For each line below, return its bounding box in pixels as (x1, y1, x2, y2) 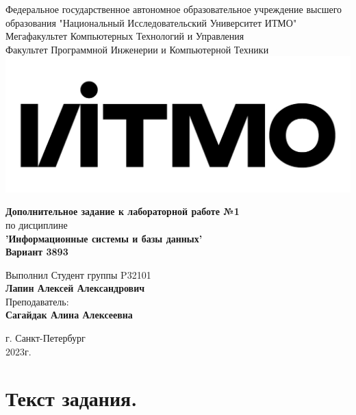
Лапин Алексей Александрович (5, 281, 145, 295)
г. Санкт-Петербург (5, 331, 86, 345)
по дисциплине (5, 217, 68, 231)
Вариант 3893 (5, 244, 68, 259)
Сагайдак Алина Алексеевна (5, 307, 133, 322)
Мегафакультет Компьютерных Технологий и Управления (5, 29, 244, 43)
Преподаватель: (5, 294, 69, 308)
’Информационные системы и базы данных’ (5, 231, 203, 245)
